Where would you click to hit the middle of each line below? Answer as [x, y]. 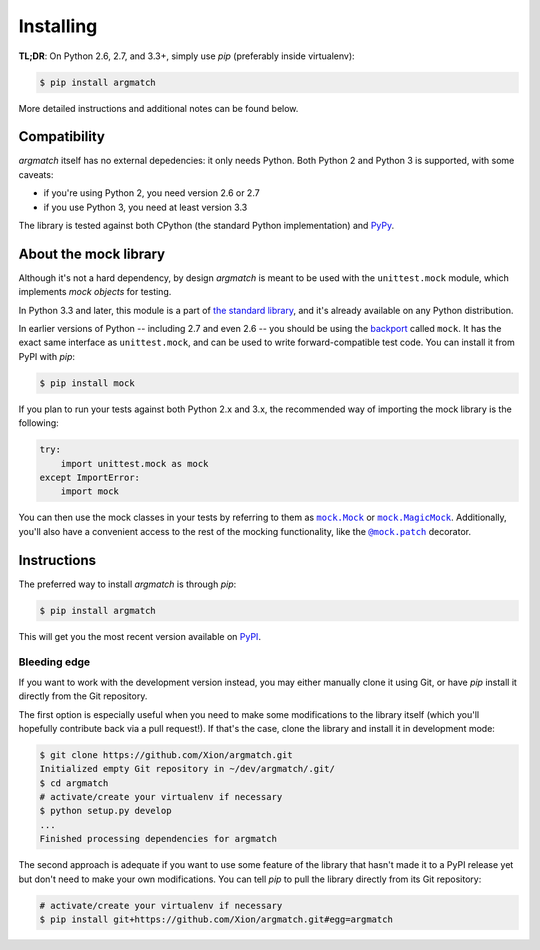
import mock [90, 491]
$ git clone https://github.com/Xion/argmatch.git [166, 754]
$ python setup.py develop [105, 811]
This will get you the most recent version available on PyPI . [140, 636]
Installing [58, 26]
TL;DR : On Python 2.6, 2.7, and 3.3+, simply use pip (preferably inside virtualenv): [186, 56]
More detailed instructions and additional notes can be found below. [158, 108]
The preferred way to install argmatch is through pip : [127, 584]
